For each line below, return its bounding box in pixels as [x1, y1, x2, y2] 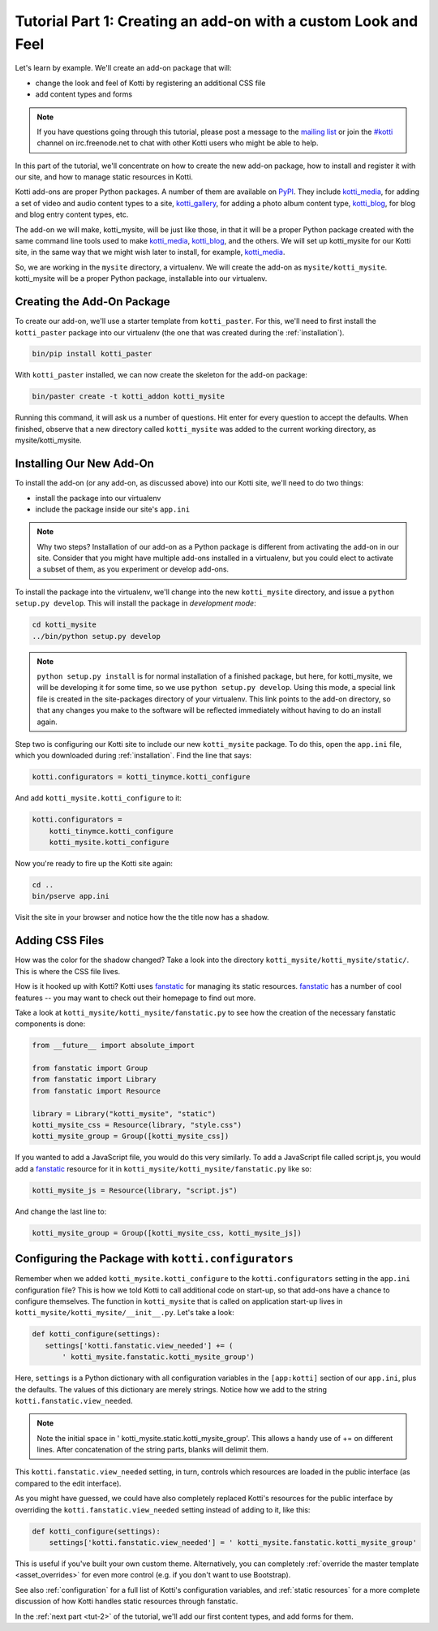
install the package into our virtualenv [35, 493, 161, 503]
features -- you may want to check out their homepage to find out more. [15, 993, 256, 1003]
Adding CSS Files [15, 934, 105, 947]
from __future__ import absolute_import [32, 1041, 195, 1051]
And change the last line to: [15, 1206, 107, 1216]
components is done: [15, 1019, 86, 1029]
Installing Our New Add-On [15, 457, 154, 471]
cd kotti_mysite [32, 620, 97, 629]
